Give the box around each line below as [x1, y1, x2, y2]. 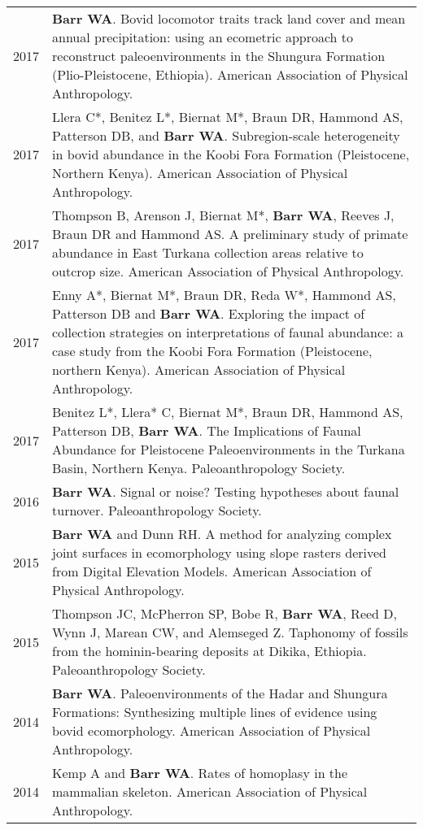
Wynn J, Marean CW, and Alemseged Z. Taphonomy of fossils [52, 623, 408, 641]
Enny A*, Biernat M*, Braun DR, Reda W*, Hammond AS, [52, 285, 396, 304]
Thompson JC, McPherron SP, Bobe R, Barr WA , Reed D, [52, 604, 397, 623]
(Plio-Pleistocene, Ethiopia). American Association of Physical [52, 65, 408, 84]
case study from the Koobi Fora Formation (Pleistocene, [52, 341, 373, 360]
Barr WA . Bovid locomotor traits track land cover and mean [52, 9, 406, 28]
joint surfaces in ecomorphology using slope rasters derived [52, 543, 386, 562]
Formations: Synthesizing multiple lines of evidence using [52, 702, 377, 721]
